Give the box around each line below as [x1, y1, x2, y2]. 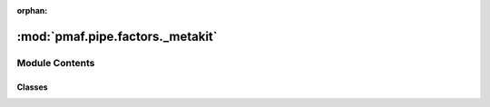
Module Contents [16, 56, 95, 69]
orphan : [16, 5, 48, 15]
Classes [16, 82, 49, 92]
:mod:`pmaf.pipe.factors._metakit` [16, 28, 218, 44]
